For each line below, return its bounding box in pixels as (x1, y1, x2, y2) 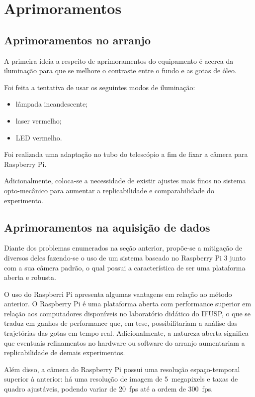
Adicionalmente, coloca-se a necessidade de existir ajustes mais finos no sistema (4, 175, 246, 186)
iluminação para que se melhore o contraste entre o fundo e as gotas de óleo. (4, 65, 237, 76)
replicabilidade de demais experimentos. (4, 347, 125, 358)
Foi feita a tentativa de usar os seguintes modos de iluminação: (4, 82, 195, 92)
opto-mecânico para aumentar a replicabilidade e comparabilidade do (4, 185, 214, 195)
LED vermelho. (15, 132, 62, 142)
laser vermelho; (15, 115, 62, 126)
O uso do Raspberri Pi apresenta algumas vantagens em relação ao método (4, 288, 232, 299)
